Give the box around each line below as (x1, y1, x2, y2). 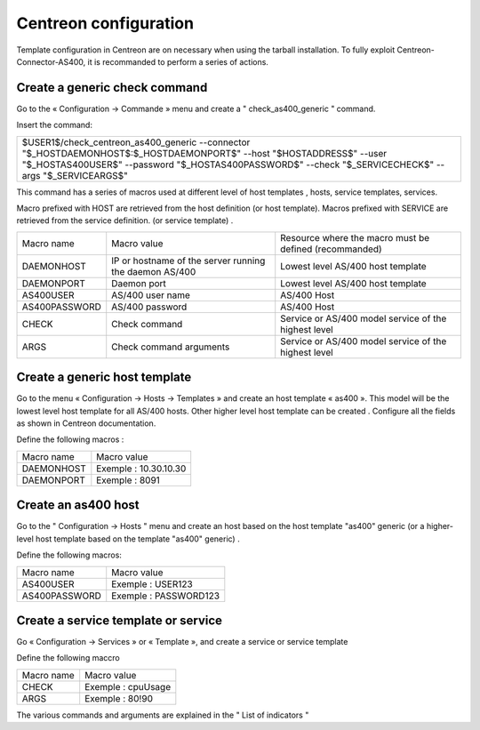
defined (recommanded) (280, 243, 382, 255)
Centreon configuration (16, 13, 195, 33)
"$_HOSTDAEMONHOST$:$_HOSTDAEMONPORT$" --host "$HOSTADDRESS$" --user (21, 147, 388, 159)
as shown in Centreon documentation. (16, 418, 156, 429)
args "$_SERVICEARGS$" (21, 169, 129, 181)
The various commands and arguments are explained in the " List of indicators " (16, 710, 309, 720)
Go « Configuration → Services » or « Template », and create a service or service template (16, 637, 348, 647)
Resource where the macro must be (280, 231, 430, 244)
